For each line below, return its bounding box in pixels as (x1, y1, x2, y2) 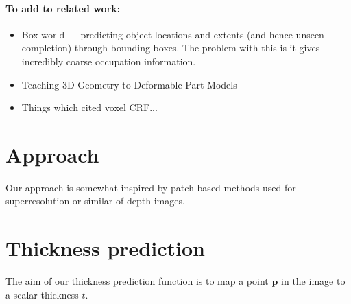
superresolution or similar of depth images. (5, 194, 185, 208)
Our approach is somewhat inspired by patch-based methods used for (5, 180, 296, 194)
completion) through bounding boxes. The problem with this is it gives (21, 40, 320, 55)
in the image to (281, 274, 346, 288)
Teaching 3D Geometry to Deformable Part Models (21, 77, 237, 91)
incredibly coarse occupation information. (21, 54, 196, 68)
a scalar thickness (5, 287, 79, 301)
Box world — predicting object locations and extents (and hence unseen (21, 27, 324, 41)
